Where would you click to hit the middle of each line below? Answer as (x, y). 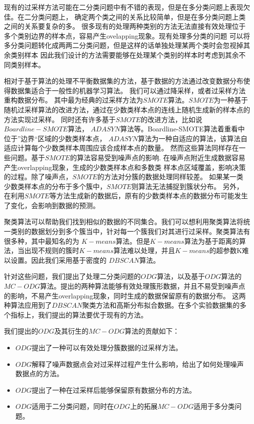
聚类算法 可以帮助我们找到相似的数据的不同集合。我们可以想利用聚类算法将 (124, 222)
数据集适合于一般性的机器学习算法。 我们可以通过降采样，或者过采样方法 (128, 90)
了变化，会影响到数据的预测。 (52, 205)
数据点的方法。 (39, 373)
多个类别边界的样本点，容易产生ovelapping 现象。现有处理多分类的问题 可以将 (127, 35)
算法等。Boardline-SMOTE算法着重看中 (182, 129)
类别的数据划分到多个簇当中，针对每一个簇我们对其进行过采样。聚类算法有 (130, 231)
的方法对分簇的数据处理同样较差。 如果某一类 (170, 177)
